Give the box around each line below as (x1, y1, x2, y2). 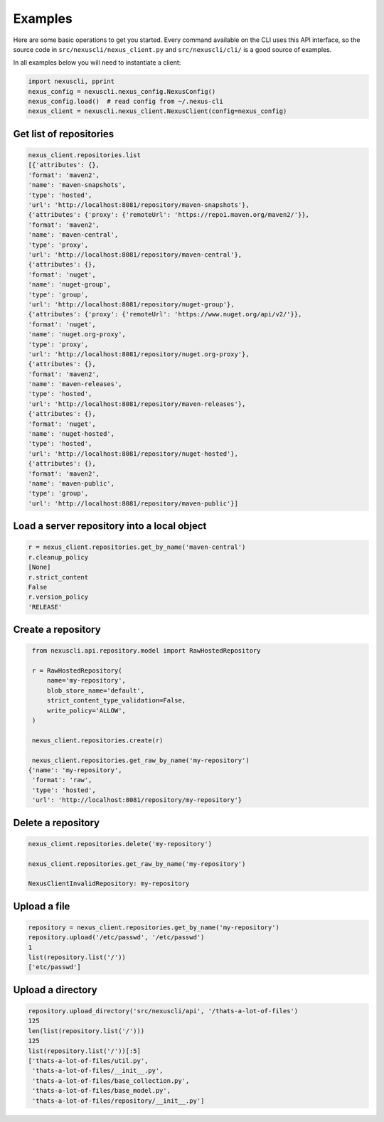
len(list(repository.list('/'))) (28, 1027, 145, 1035)
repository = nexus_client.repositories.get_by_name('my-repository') (28, 923, 280, 931)
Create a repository (13, 624, 101, 636)
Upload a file (13, 900, 70, 912)
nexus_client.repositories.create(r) (32, 736, 164, 744)
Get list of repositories (13, 128, 114, 140)
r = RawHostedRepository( (32, 667, 122, 675)
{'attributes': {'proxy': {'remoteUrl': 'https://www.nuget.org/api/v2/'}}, (28, 310, 302, 319)
